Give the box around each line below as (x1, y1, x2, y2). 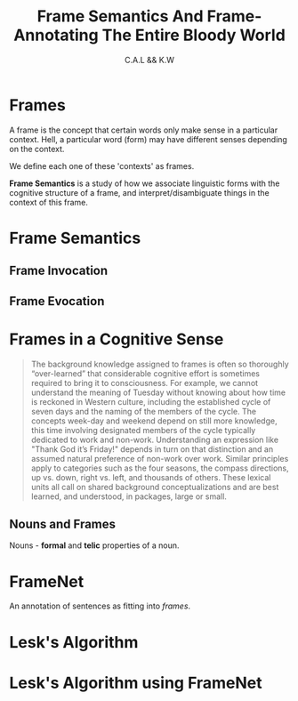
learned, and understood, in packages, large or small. (30, 491, 227, 502)
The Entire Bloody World (101, 25, 286, 45)
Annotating (12, 25, 100, 45)
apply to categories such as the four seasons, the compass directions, (30, 463, 289, 473)
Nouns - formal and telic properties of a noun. (9, 540, 180, 551)
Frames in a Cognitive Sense (9, 329, 224, 349)
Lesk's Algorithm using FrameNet (9, 673, 262, 693)
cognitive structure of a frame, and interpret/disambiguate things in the (9, 187, 270, 197)
